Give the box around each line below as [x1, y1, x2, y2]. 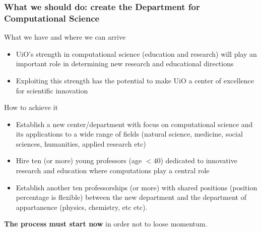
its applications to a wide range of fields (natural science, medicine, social [16, 129, 243, 139]
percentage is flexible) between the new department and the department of [16, 192, 246, 202]
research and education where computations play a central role [16, 165, 210, 176]
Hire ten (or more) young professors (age [16, 155, 142, 166]
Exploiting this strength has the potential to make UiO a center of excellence [16, 75, 254, 85]
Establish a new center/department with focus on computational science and [16, 119, 253, 129]
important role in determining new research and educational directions [16, 58, 234, 69]
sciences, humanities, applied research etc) [16, 138, 146, 149]
